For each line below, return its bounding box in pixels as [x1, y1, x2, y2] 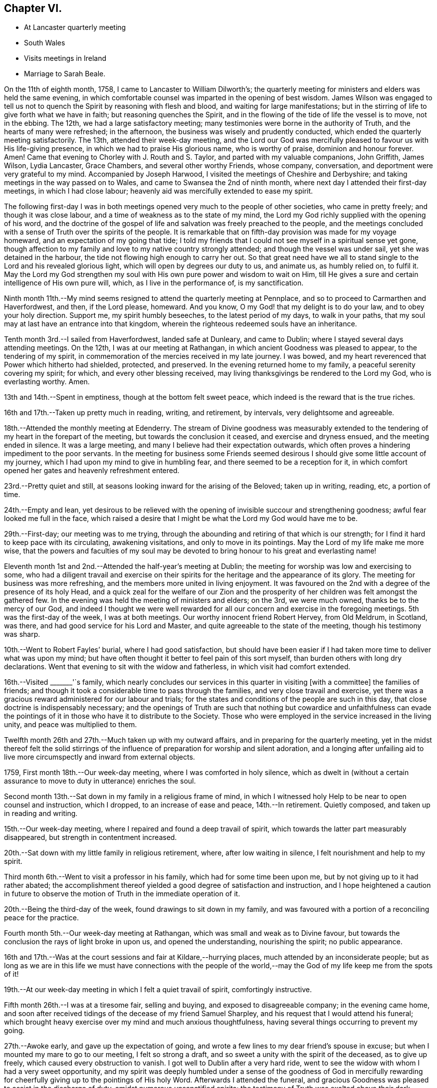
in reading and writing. [4, 809, 78, 818]
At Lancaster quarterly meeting [24, 23, 126, 32]
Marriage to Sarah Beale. [24, 69, 106, 78]
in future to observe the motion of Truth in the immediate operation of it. [4, 889, 240, 898]
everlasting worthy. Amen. [4, 377, 90, 386]
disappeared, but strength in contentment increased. [4, 833, 177, 842]
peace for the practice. [4, 913, 79, 922]
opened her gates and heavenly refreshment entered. [4, 466, 180, 475]
